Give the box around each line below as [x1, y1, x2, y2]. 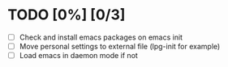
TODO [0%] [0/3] [7, 6, 126, 24]
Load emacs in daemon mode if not [19, 51, 139, 61]
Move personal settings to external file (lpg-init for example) [19, 42, 221, 51]
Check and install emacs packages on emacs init [19, 32, 183, 42]
